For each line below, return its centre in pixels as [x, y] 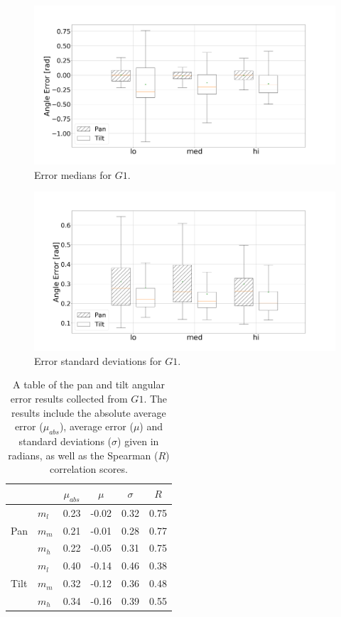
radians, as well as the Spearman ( [83, 455]
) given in [138, 441]
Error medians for [73, 174]
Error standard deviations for [98, 360]
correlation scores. [88, 469]
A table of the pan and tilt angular [88, 384]
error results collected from [69, 398]
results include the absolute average [89, 412]
